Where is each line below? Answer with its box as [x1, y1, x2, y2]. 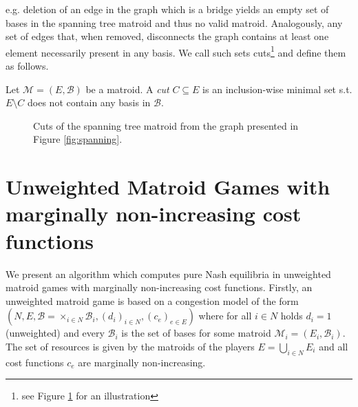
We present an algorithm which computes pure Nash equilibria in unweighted [6, 266, 331, 281]
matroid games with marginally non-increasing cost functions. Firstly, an [6, 280, 313, 295]
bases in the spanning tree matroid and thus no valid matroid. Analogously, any [6, 15, 343, 30]
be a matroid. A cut [85, 81, 169, 96]
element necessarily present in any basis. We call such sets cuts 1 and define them [6, 43, 346, 59]
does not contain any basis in [28, 95, 151, 110]
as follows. [6, 59, 49, 73]
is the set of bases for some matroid [121, 326, 271, 340]
